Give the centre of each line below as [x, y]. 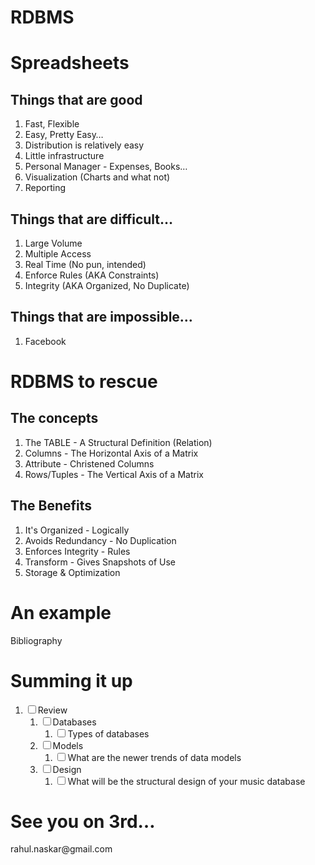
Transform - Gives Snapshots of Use [100, 562]
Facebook [45, 341]
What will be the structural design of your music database [186, 781]
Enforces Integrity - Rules [77, 551]
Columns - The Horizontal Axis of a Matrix [111, 453]
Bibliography [36, 640]
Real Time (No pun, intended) [85, 264]
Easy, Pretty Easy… [64, 135]
